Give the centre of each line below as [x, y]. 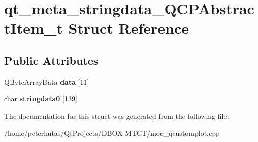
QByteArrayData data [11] [47, 81]
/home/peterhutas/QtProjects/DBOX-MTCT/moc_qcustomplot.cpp [112, 133]
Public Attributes [51, 60]
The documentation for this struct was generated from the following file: [117, 115]
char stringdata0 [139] [41, 99]
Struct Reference [129, 28]
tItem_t [34, 28]
